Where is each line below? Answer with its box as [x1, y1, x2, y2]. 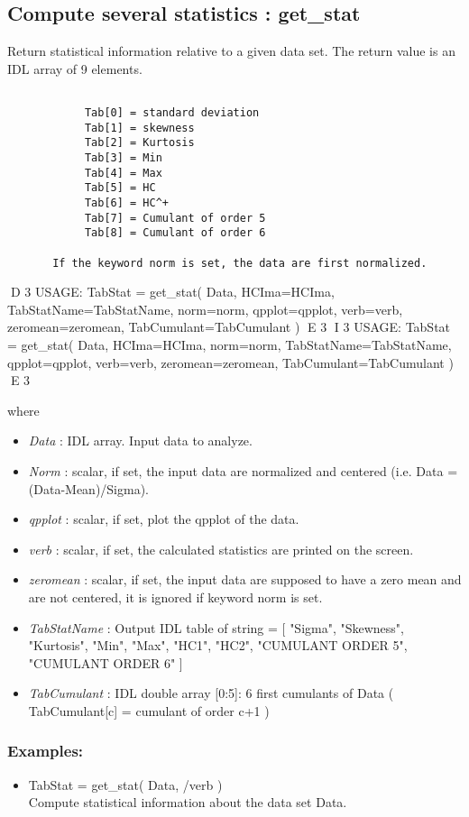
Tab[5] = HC [84, 181, 156, 195]
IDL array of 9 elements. [7, 59, 143, 78]
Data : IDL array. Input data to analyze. [28, 431, 253, 450]
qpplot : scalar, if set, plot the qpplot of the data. [28, 509, 299, 528]
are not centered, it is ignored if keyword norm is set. [28, 587, 323, 606]
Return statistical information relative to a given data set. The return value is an [7, 41, 455, 60]
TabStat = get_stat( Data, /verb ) [28, 775, 223, 794]
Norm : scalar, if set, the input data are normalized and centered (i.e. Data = [28, 462, 458, 481]
